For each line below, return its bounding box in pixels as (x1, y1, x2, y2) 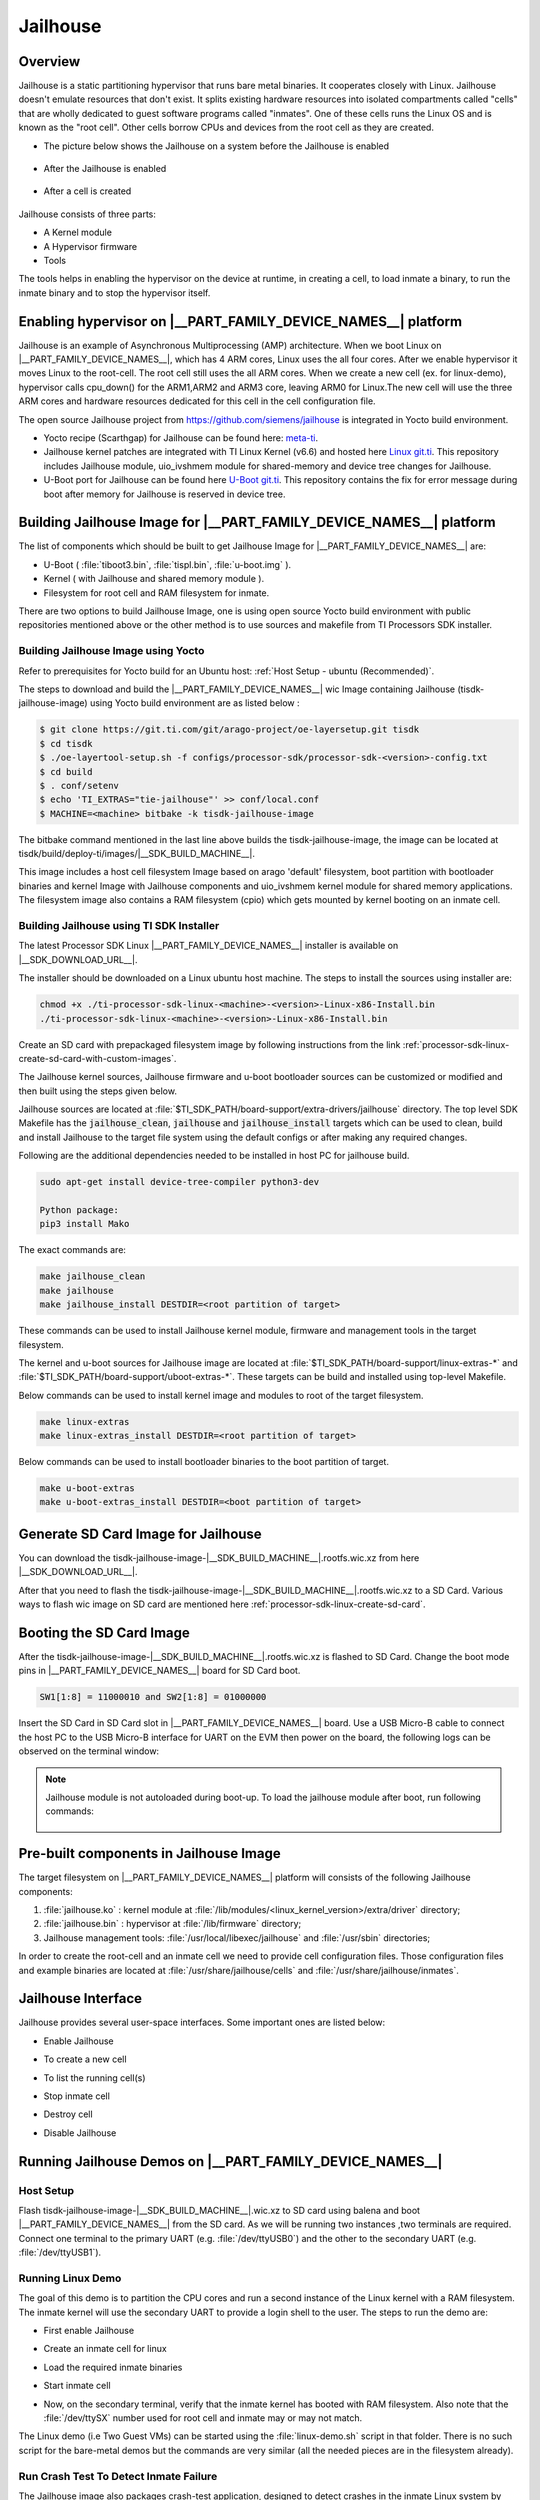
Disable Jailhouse (43, 2126, 117, 2139)
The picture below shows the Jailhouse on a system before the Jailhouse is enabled (43, 140, 390, 152)
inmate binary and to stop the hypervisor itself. (18, 286, 211, 299)
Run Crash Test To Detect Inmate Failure (18, 2469, 218, 2483)
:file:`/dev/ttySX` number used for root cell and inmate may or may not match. (43, 2412, 363, 2424)
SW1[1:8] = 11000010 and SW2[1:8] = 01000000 (39, 1691, 267, 1703)
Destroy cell (43, 2108, 94, 2120)
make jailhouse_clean (39, 1271, 146, 1282)
